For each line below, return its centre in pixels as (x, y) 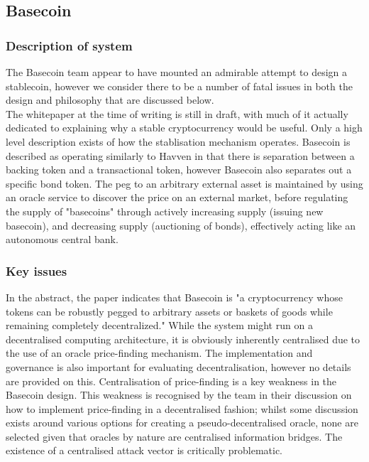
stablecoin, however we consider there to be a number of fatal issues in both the (179, 86)
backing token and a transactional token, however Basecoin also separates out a (179, 170)
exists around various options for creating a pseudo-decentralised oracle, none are (182, 423)
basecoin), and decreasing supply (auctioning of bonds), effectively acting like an (181, 225)
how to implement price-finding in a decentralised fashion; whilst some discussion (182, 408)
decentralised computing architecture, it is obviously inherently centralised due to (183, 339)
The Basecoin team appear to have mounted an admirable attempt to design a (177, 72)
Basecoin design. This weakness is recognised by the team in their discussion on (179, 395)
